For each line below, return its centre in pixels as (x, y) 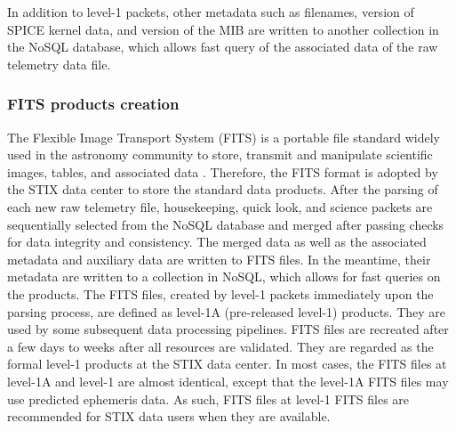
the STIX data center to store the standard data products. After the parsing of (223, 189)
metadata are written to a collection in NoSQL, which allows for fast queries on (224, 276)
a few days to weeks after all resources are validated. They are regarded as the (220, 346)
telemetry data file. (59, 64)
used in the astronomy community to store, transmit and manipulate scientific (220, 155)
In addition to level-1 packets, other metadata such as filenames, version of (211, 12)
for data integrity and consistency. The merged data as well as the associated (217, 242)
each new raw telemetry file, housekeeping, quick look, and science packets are (220, 206)
